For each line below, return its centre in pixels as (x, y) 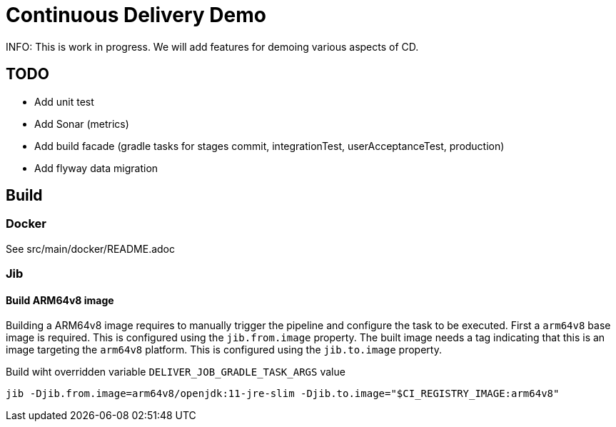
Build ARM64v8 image (60, 300)
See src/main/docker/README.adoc (90, 248)
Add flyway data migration (96, 168)
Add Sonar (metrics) (82, 124)
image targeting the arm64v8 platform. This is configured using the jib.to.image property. (224, 350)
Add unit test (64, 101)
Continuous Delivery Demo (136, 15)
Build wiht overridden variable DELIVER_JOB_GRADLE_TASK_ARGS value (176, 372)
